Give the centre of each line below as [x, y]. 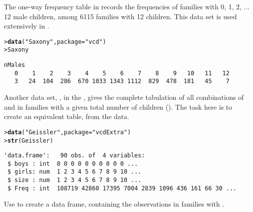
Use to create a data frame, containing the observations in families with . [114, 204]
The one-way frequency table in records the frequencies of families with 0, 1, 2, [123, 6]
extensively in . [27, 26]
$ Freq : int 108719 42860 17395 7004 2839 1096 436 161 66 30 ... [122, 188]
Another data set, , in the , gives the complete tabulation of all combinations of [124, 97]
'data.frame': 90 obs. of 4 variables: [75, 156]
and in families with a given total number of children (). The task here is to [118, 106]
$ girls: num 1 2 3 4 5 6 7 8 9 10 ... [75, 172]
